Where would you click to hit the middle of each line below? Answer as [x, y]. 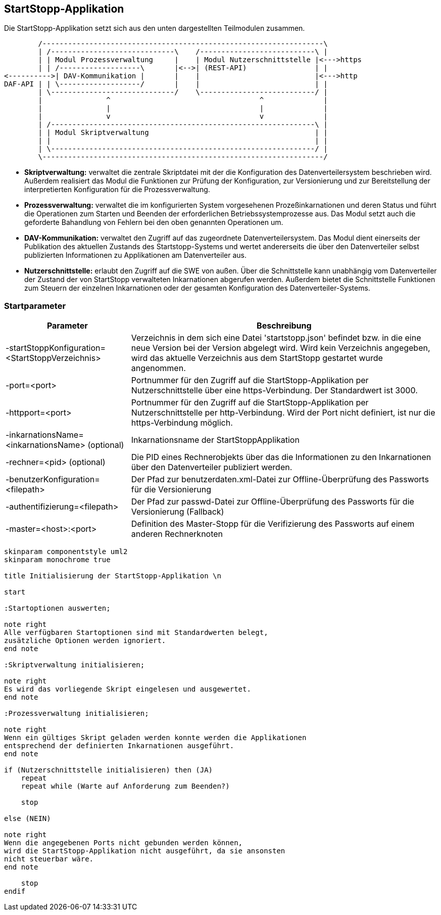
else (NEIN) [28, 819]
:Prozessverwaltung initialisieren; [77, 714]
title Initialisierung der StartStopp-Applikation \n [113, 576]
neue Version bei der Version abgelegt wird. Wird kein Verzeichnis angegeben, [281, 348]
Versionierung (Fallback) [178, 512]
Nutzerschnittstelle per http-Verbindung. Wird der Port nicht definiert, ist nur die [283, 413]
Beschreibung [284, 326]
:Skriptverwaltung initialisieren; [75, 665]
